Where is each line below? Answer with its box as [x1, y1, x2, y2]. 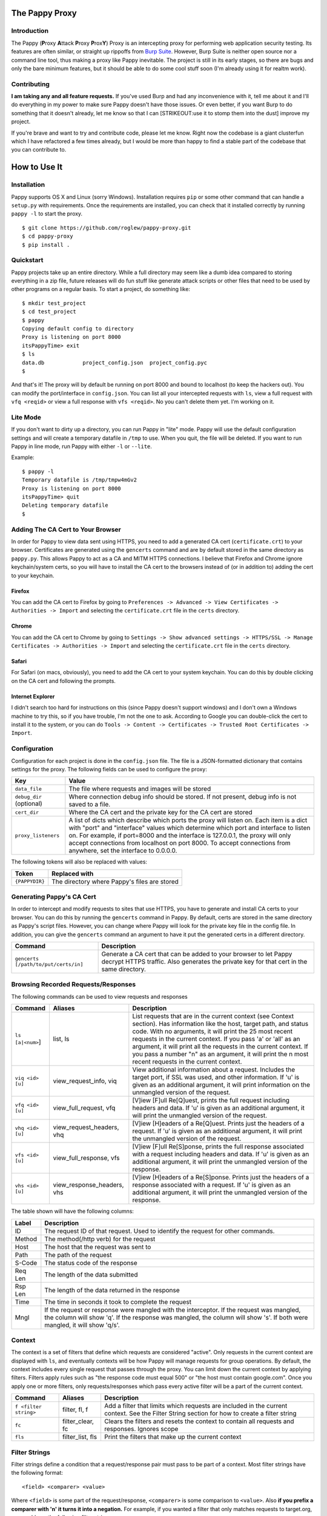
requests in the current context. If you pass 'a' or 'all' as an [132, 1035, 300, 1043]
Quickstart [11, 256, 44, 264]
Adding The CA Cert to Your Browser [11, 525, 121, 534]
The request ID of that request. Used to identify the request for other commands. [44, 1227, 275, 1235]
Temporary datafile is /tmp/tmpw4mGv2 [22, 477, 137, 483]
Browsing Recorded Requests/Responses [11, 980, 136, 988]
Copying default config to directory [22, 325, 134, 332]
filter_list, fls [62, 1433, 97, 1441]
